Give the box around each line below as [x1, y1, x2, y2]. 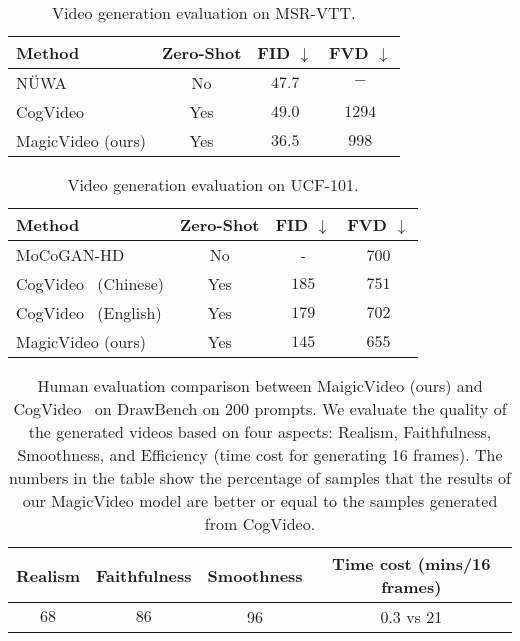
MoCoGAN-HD [16, 243, 125, 266]
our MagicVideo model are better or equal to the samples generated [22, 489, 498, 512]
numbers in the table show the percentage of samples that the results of [9, 466, 511, 489]
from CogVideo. [204, 512, 316, 535]
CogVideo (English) [16, 301, 162, 324]
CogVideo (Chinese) [16, 272, 165, 295]
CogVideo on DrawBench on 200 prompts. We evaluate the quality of [13, 397, 507, 420]
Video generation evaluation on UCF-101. [67, 173, 359, 196]
